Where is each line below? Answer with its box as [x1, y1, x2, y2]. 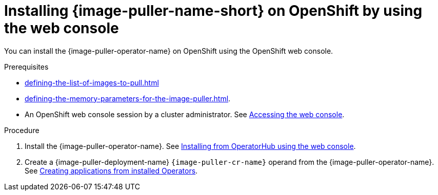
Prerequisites [4, 62, 49, 71]
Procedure [4, 125, 39, 135]
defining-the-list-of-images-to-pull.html [25, 78, 159, 87]
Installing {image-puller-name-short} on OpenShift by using [4, 2, 423, 19]
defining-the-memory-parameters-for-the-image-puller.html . [25, 94, 231, 103]
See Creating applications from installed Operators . [25, 166, 198, 175]
